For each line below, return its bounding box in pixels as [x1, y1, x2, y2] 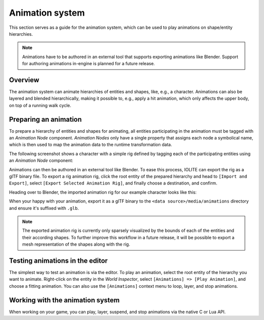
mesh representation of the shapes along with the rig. [22, 241, 131, 247]
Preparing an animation [9, 115, 82, 123]
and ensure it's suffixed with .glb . [9, 205, 79, 211]
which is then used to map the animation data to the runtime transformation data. [9, 142, 172, 148]
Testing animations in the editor [9, 256, 108, 265]
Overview [9, 76, 40, 84]
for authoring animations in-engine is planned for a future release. [22, 61, 155, 67]
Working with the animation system [9, 296, 120, 304]
